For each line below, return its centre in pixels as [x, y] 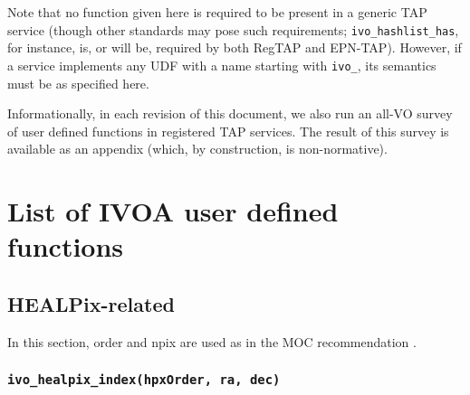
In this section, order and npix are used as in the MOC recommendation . [212, 341]
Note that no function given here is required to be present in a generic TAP [217, 12]
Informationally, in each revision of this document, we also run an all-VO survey [230, 113]
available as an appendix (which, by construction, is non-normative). [197, 149]
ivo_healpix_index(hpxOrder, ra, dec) [144, 380]
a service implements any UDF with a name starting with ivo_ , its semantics [222, 65]
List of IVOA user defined [173, 211]
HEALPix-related [91, 303]
